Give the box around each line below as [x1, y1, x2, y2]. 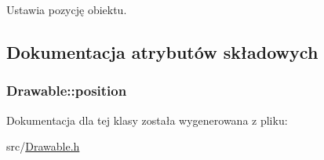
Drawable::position [6, 81, 127, 100]
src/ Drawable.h [6, 138, 80, 155]
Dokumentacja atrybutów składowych [6, 39, 319, 64]
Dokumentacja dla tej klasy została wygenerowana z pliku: [6, 111, 288, 128]
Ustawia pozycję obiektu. [6, 2, 127, 17]
